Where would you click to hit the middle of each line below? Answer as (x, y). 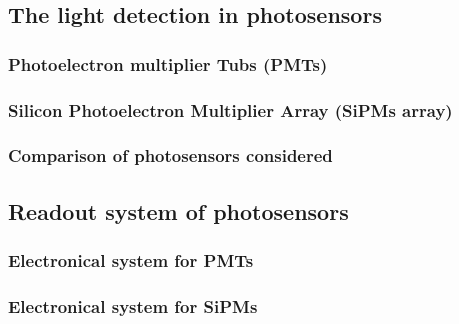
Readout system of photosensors (178, 210)
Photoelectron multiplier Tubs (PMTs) (168, 63)
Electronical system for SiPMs (133, 305)
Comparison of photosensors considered (170, 155)
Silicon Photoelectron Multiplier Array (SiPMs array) (230, 109)
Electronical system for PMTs (131, 260)
